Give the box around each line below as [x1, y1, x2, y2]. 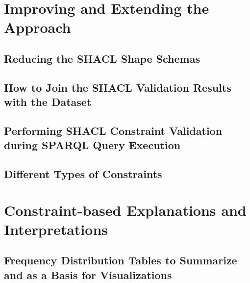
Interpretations [4, 219, 108, 239]
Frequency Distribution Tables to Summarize [4, 253, 237, 268]
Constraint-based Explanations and [4, 200, 247, 220]
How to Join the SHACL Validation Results [4, 79, 231, 95]
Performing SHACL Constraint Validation [4, 123, 223, 138]
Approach [4, 17, 71, 37]
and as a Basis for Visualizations [4, 267, 172, 282]
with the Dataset [4, 94, 92, 109]
